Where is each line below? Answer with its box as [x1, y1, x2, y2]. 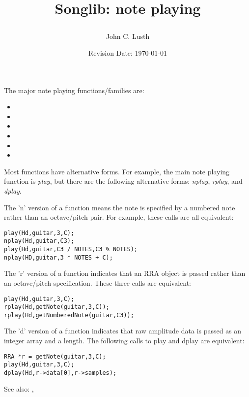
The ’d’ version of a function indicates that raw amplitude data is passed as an [4, 326, 242, 336]
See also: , [4, 383, 34, 394]
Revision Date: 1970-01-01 [88, 47, 167, 58]
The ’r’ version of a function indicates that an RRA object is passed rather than [4, 268, 246, 278]
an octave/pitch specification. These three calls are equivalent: [4, 277, 191, 288]
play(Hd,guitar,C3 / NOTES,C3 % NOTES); [4, 246, 138, 253]
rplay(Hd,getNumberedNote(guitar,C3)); [4, 311, 134, 319]
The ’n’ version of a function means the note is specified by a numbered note [4, 202, 235, 212]
